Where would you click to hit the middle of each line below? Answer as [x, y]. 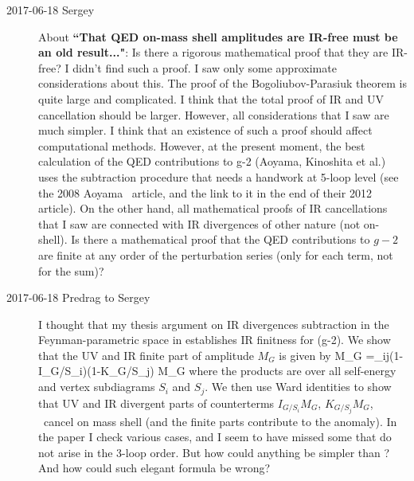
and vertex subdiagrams [97, 387]
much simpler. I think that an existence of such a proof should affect [205, 130]
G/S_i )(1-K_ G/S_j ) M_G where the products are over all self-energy [223, 371]
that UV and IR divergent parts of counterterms [156, 403]
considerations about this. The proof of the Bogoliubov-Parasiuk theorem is [223, 83]
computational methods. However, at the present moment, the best [202, 145]
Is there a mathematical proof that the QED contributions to [221, 239]
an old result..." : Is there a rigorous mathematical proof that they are [213, 52]
